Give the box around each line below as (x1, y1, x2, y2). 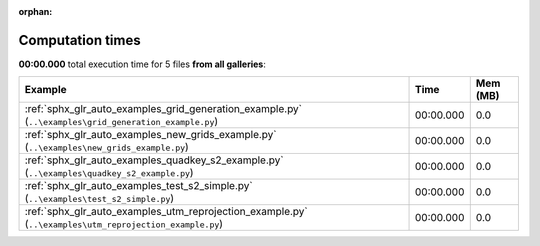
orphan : (18, 6, 53, 17)
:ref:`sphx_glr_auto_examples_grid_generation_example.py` (24, 102, 303, 116)
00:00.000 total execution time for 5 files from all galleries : (18, 58, 267, 70)
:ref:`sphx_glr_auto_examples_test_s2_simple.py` (24, 179, 254, 193)
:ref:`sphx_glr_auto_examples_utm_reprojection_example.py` (24, 205, 309, 219)
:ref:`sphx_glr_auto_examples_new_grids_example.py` (24, 128, 277, 142)
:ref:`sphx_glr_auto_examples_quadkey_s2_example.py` (24, 153, 284, 167)
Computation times (18, 31, 141, 49)
